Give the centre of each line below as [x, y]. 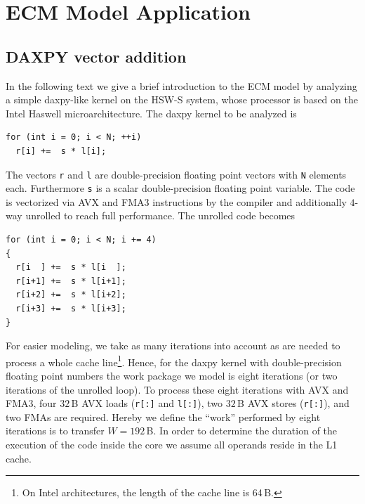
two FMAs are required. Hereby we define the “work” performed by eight [163, 416]
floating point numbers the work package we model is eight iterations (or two [172, 376]
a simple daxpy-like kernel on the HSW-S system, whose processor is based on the [182, 99]
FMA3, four [31, 403]
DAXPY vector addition [96, 56]
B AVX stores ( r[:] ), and [293, 403]
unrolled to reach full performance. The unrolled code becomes [160, 215]
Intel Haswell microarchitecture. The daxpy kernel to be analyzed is [151, 113]
